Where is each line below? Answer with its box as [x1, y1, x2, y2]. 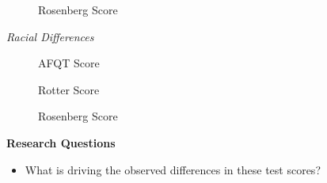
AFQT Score [38, 55, 100, 71]
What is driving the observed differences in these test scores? [25, 161, 321, 177]
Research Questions [6, 134, 116, 151]
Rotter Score [38, 81, 100, 97]
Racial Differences [6, 28, 94, 44]
